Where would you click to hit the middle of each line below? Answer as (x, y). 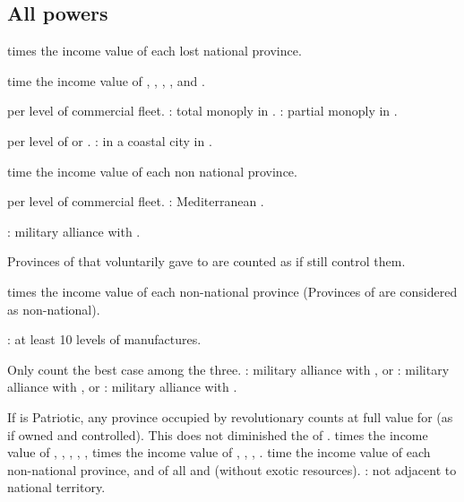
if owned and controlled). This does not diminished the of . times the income (218, 434)
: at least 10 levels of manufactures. (104, 339)
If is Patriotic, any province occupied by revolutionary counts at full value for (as (230, 416)
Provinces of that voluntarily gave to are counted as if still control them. (206, 261)
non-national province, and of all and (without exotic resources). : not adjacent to (232, 469)
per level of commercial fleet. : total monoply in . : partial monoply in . (202, 111)
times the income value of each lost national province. (155, 51)
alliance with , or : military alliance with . (122, 387)
